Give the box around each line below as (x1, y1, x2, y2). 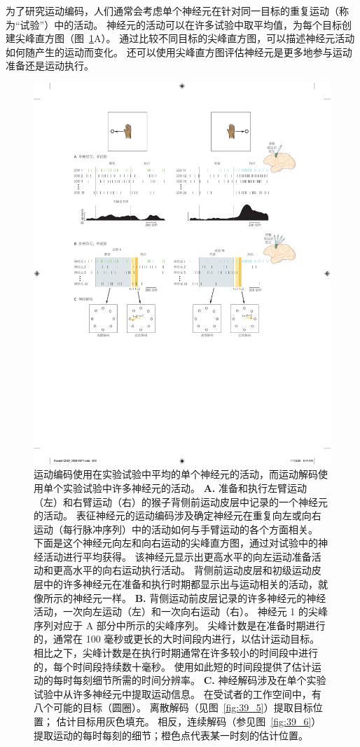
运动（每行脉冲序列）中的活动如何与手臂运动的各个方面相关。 (34, 521, 318, 536)
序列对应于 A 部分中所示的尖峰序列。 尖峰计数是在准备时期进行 (34, 617, 326, 632)
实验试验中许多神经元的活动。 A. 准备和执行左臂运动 (62, 480, 307, 495)
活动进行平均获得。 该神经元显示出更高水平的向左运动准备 (43, 549, 312, 563)
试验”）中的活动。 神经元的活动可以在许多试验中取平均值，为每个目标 (20, 17, 342, 32)
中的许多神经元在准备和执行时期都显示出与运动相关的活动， (43, 577, 318, 591)
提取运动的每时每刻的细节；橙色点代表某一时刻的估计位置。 (34, 727, 308, 742)
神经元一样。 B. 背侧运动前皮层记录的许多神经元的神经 (72, 590, 326, 605)
